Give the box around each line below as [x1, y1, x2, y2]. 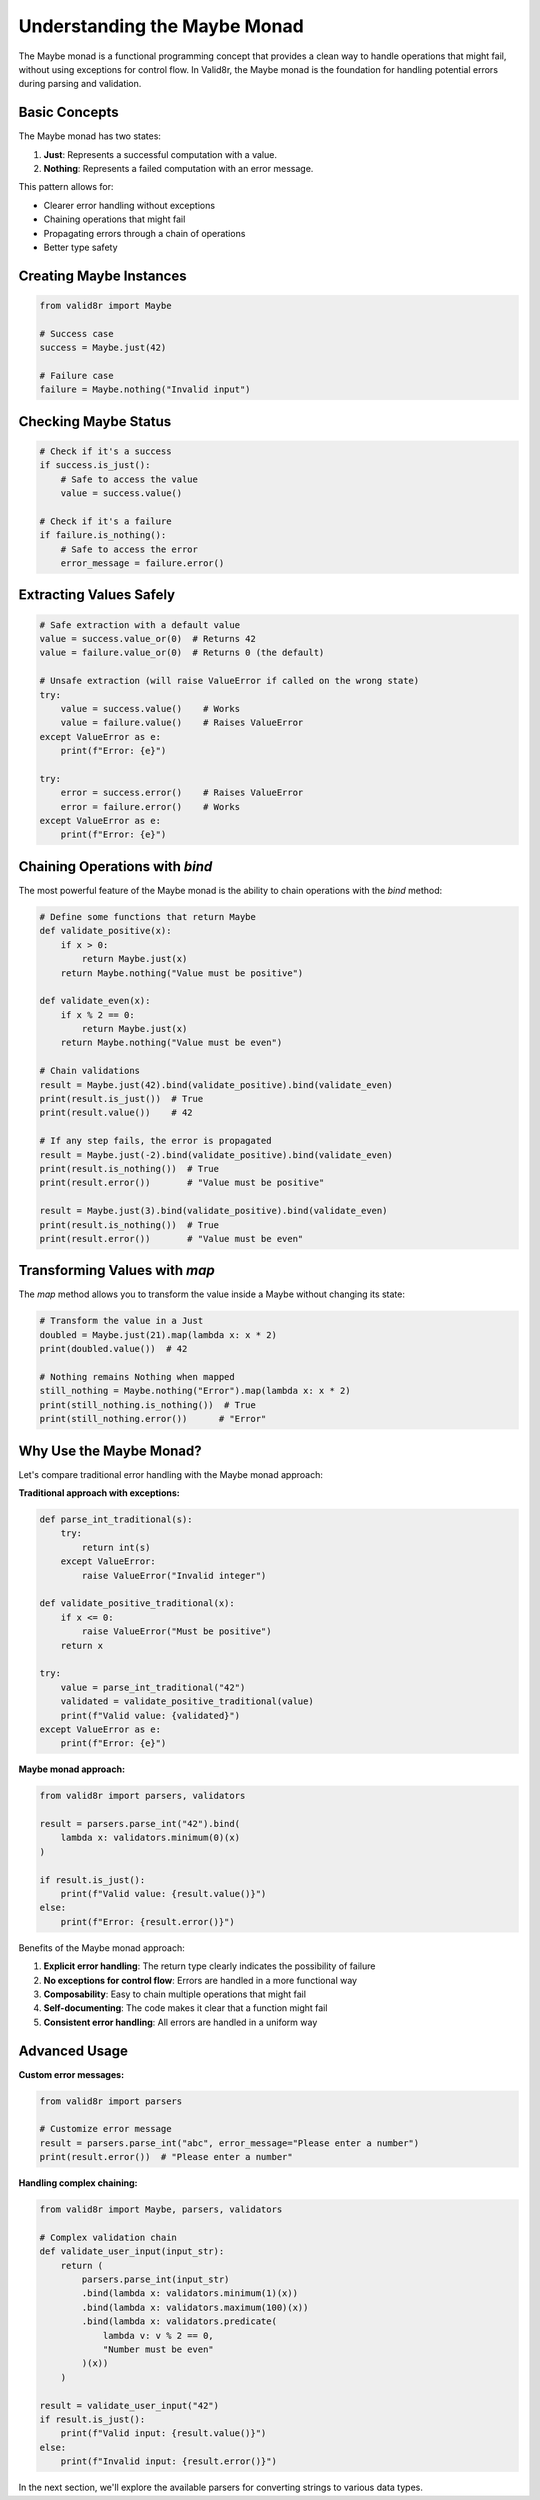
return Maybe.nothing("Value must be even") [60, 1037, 283, 1049]
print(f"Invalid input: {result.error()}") [60, 2456, 277, 2467]
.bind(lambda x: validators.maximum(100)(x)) [81, 2301, 309, 2313]
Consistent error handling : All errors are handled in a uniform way [43, 2016, 318, 2028]
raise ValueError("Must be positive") [81, 1626, 272, 1637]
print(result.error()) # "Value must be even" [39, 1233, 304, 1244]
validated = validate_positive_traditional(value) [60, 1696, 314, 1707]
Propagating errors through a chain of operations [43, 227, 246, 239]
